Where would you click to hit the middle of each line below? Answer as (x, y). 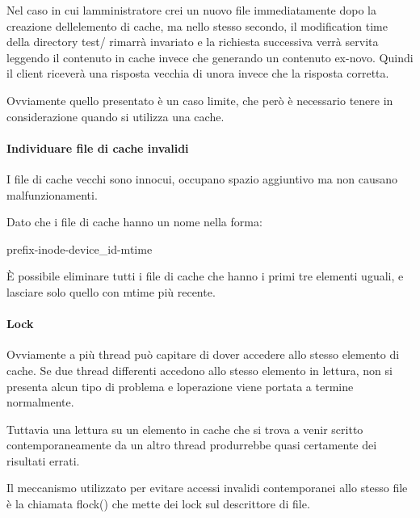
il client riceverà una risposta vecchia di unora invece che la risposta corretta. (198, 73)
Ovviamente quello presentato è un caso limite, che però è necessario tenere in (200, 100)
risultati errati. (43, 460)
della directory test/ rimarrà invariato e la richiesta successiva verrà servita (193, 42)
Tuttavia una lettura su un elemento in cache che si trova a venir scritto (185, 429)
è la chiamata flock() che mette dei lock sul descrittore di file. (158, 504)
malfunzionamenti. (52, 194)
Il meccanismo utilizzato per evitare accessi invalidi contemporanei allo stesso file (207, 488)
